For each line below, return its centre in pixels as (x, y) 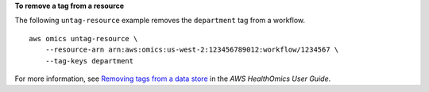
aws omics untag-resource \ (83, 38)
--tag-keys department (89, 61)
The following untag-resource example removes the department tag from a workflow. (160, 21)
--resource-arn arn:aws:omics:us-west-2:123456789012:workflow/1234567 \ (192, 50)
